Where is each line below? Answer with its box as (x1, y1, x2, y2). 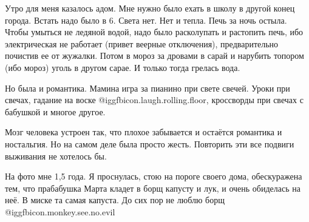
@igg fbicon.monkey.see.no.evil (5, 205, 115, 218)
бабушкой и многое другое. (5, 105, 106, 118)
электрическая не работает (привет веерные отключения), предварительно (5, 37, 279, 50)
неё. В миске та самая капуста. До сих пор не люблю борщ (5, 193, 225, 206)
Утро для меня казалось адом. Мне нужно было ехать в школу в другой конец (5, 2, 295, 14)
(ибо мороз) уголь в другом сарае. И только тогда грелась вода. (5, 61, 240, 73)
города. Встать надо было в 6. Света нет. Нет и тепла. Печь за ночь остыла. (5, 13, 287, 26)
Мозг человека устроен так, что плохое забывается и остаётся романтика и (5, 126, 282, 138)
